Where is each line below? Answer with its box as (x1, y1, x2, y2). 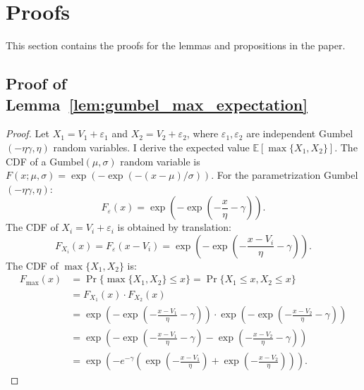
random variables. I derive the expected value (53, 139, 250, 154)
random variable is (120, 153, 200, 168)
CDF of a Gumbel (6, 153, 84, 168)
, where (186, 126, 219, 141)
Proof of (6, 73, 67, 94)
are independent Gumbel (246, 126, 353, 141)
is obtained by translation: (117, 220, 231, 234)
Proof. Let (6, 126, 49, 141)
